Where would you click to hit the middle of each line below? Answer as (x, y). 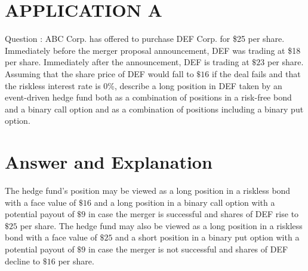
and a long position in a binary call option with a (184, 202)
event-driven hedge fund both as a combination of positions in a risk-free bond (148, 97)
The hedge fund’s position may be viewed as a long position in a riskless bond (148, 190)
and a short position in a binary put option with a (207, 237)
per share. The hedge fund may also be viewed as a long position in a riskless (161, 225)
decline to (23, 261)
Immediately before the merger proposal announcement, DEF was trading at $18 (153, 50)
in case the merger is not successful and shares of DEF (188, 249)
